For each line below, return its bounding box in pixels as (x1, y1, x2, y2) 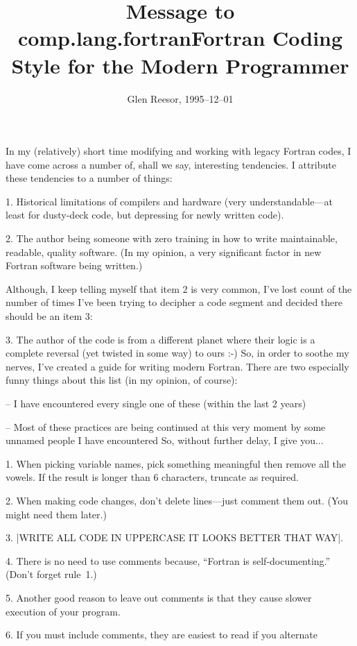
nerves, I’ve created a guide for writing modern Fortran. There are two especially (6, 359, 349, 373)
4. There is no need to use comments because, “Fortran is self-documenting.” (6, 553, 331, 568)
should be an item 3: (6, 309, 93, 323)
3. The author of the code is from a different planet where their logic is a (6, 332, 315, 346)
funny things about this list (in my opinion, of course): (6, 373, 238, 387)
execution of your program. (6, 604, 121, 618)
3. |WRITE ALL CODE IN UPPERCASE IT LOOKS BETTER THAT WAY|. (6, 530, 343, 545)
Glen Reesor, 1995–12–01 (127, 91, 234, 105)
